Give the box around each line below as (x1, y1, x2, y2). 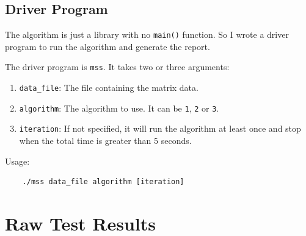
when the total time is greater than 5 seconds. (19, 134, 192, 147)
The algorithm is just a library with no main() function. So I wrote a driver (5, 28, 289, 41)
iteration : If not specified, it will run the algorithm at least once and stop (19, 122, 301, 135)
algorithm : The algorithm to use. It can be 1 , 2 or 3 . (19, 101, 219, 114)
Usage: (5, 154, 30, 167)
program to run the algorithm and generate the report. (5, 40, 210, 52)
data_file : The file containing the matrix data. (19, 81, 199, 94)
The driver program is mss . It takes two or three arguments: (5, 60, 230, 73)
